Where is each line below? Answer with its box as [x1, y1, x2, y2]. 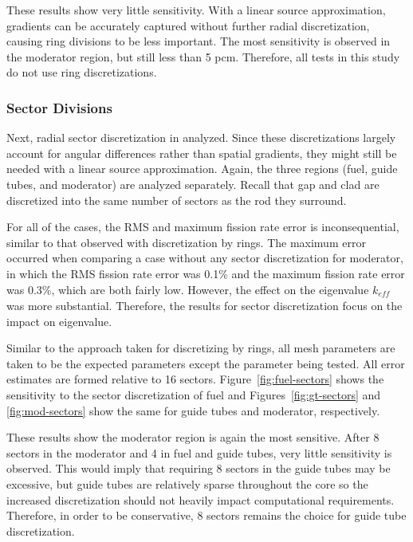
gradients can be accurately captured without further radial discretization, [6, 17, 370, 33]
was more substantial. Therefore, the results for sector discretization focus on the [6, 297, 403, 313]
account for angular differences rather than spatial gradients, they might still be [6, 144, 397, 161]
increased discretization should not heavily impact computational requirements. [6, 491, 395, 508]
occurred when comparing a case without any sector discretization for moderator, [6, 249, 403, 266]
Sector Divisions [6, 97, 112, 117]
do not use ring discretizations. [6, 64, 157, 81]
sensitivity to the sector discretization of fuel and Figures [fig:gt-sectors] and [6, 386, 381, 403]
